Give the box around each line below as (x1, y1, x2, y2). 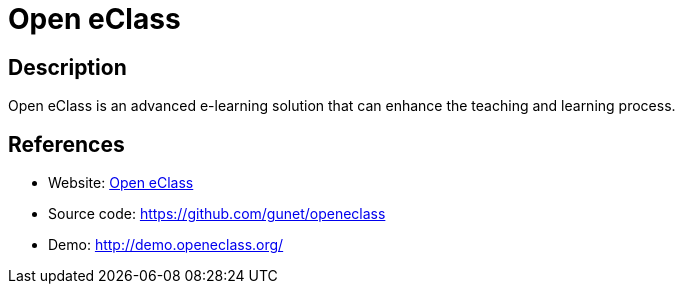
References (8, 131, 125, 157)
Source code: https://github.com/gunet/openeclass (48, 205, 386, 223)
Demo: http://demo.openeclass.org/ (48, 236, 284, 254)
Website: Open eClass (48, 174, 194, 192)
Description (8, 54, 127, 80)
